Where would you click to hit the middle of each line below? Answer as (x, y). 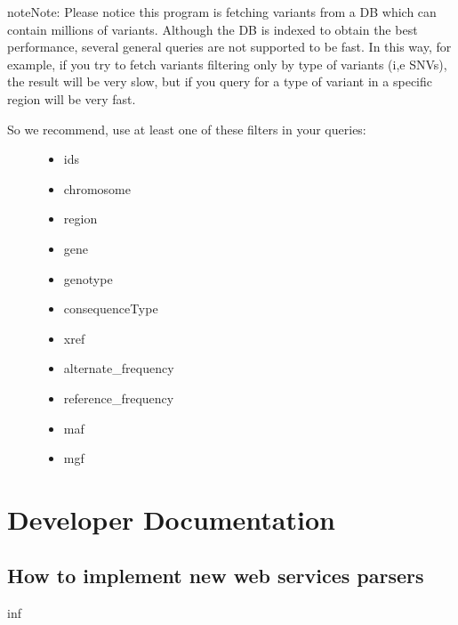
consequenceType (111, 308)
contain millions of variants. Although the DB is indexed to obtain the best (213, 29)
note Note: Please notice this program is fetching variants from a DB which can (222, 12)
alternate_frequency (119, 368)
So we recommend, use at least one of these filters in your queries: (187, 129)
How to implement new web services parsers (216, 576)
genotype (88, 278)
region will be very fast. (72, 98)
